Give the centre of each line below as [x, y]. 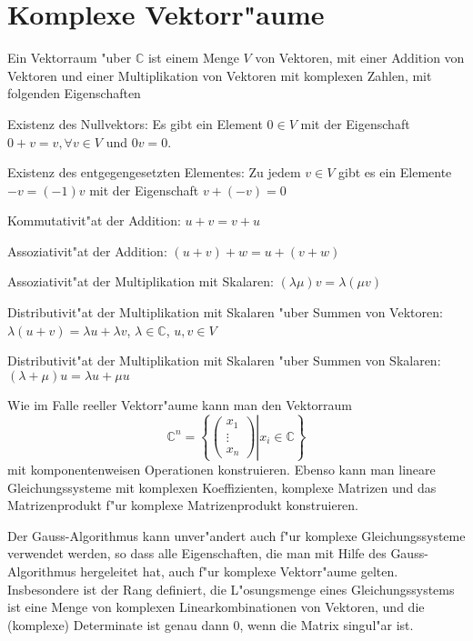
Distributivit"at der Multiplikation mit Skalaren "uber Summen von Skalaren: [224, 361]
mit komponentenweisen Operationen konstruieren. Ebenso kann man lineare [221, 469]
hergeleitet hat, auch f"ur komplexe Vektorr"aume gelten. [239, 571]
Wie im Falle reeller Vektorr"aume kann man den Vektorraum [180, 404]
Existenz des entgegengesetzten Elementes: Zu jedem [154, 172]
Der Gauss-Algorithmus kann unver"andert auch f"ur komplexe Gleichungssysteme [236, 535]
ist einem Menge [193, 58]
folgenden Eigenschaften [74, 93]
